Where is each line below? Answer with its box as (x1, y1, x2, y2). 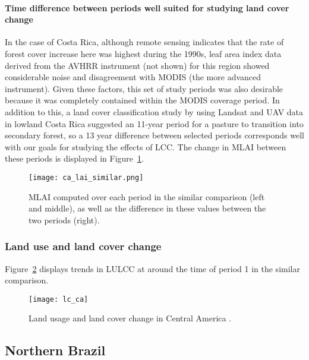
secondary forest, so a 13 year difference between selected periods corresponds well (5, 129, 304, 141)
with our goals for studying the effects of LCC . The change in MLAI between (5, 140, 286, 153)
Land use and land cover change (5, 239, 162, 254)
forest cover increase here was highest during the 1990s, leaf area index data (5, 47, 282, 59)
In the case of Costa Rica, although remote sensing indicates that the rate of (5, 36, 284, 48)
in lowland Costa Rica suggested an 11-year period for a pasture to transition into (5, 117, 304, 130)
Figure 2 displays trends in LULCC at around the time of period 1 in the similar (5, 262, 300, 274)
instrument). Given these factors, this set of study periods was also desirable (5, 82, 283, 94)
